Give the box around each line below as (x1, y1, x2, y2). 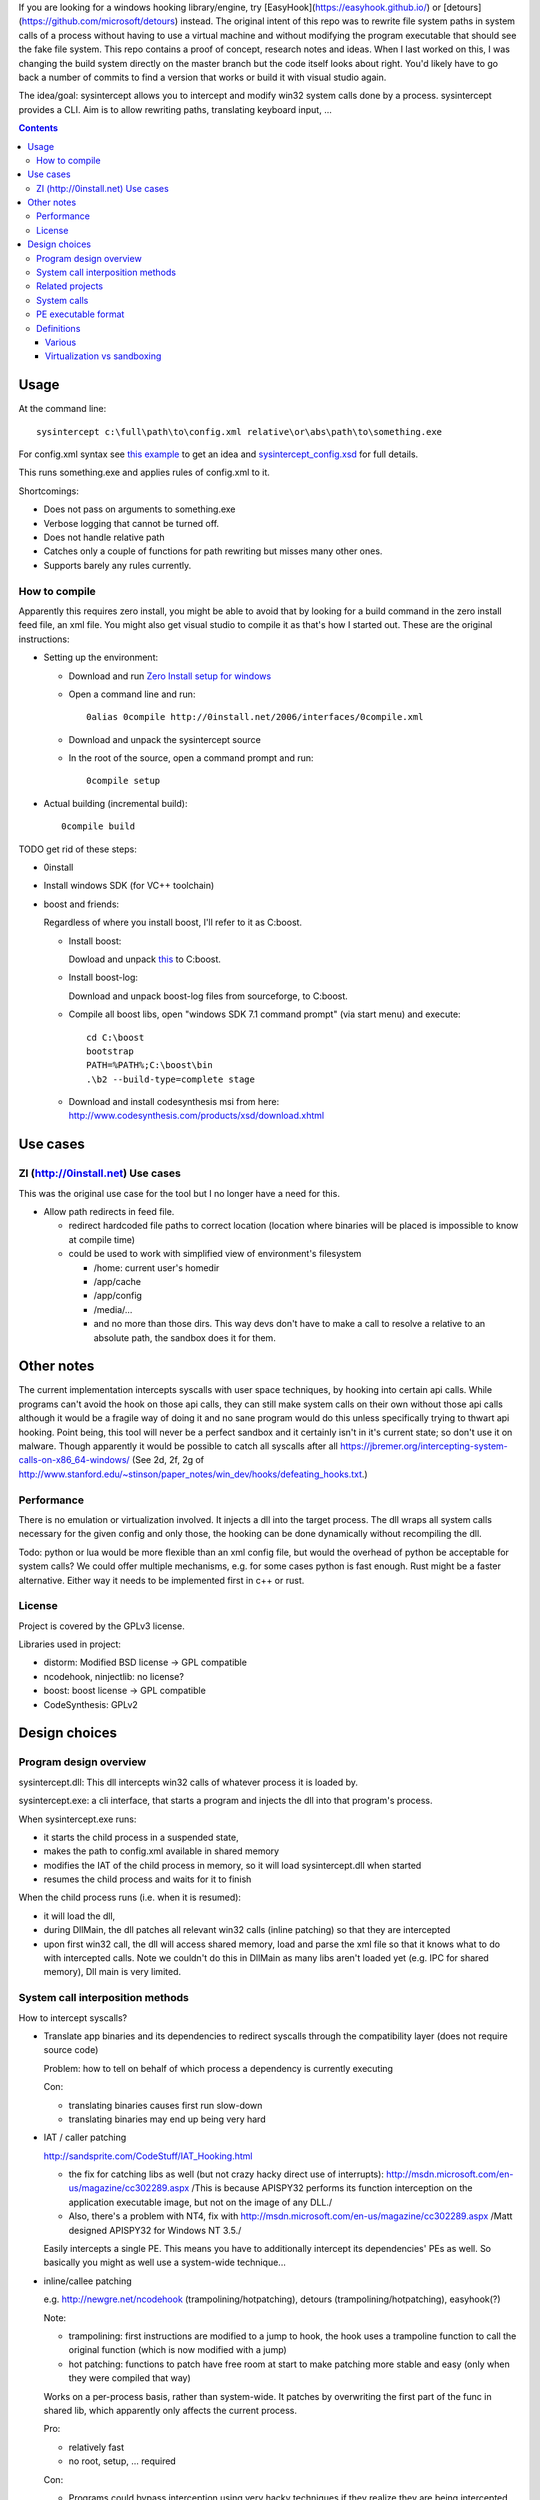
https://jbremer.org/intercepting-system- (340, 1440, 509, 1452)
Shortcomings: (18, 485, 79, 497)
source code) (43, 2044, 99, 2056)
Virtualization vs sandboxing (45, 350, 162, 362)
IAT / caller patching (43, 2131, 127, 2144)
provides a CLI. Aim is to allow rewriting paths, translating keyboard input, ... (18, 103, 332, 115)
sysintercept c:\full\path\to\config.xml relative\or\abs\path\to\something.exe (36, 426, 443, 437)
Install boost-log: (68, 971, 139, 984)
